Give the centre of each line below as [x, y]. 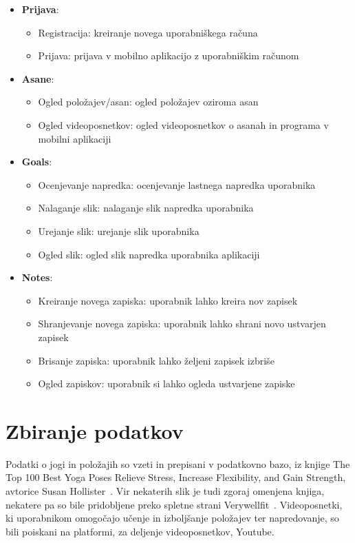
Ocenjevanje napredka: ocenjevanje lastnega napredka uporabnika [177, 184]
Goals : [37, 162]
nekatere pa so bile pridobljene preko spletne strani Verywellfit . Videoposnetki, [174, 504]
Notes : [37, 277]
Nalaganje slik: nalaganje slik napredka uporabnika [146, 208]
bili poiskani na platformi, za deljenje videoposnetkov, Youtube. [140, 531]
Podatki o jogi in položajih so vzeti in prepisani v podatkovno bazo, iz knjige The [178, 463]
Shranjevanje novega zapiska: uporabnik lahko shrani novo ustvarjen [182, 324]
